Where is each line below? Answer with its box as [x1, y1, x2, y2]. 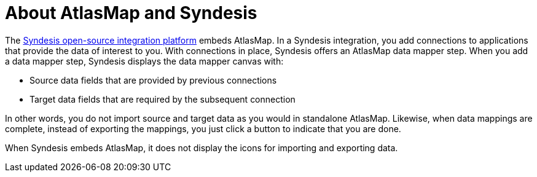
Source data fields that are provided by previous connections [29, 74, 277, 85]
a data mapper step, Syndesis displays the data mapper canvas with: [5, 55, 284, 66]
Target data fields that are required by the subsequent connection [29, 93, 296, 104]
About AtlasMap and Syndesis [5, 2, 257, 23]
